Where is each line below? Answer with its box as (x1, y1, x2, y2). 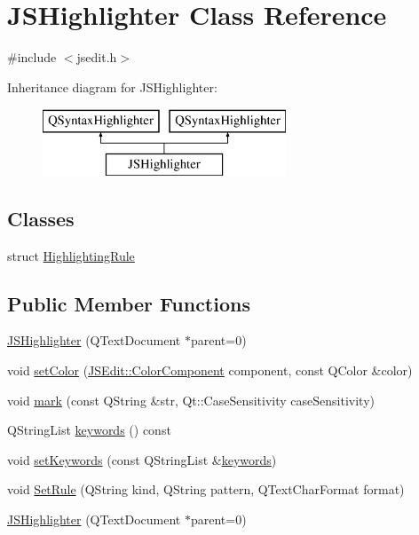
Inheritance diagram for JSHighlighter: (7, 77, 217, 96)
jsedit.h (76, 48, 117, 67)
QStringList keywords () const (7, 421, 171, 439)
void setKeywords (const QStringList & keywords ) (7, 450, 277, 468)
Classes (7, 204, 75, 232)
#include (7, 48, 57, 67)
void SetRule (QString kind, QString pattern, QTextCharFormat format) (7, 480, 405, 499)
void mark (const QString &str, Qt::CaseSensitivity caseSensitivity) (7, 390, 376, 409)
